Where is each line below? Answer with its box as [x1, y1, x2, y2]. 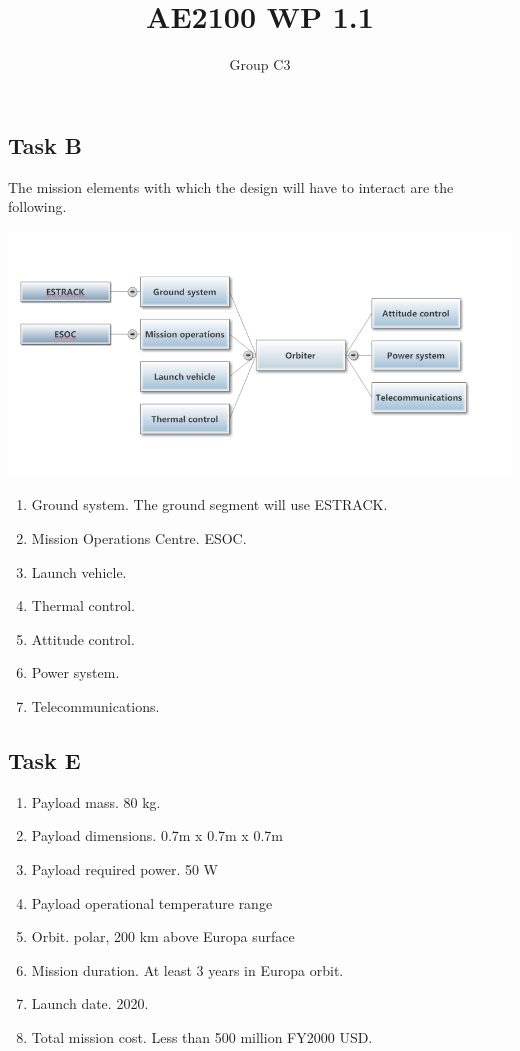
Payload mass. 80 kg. [31, 791, 161, 812]
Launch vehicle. [31, 561, 127, 582]
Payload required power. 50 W [31, 858, 219, 879]
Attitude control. [31, 628, 135, 649]
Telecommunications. [31, 695, 160, 716]
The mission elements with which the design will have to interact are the [8, 176, 454, 197]
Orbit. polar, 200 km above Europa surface [31, 926, 295, 947]
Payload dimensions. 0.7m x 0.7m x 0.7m [31, 825, 283, 846]
